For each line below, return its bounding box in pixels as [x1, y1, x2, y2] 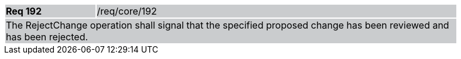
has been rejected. [6, 31, 88, 43]
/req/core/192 [97, 5, 157, 17]
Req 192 [6, 5, 42, 17]
